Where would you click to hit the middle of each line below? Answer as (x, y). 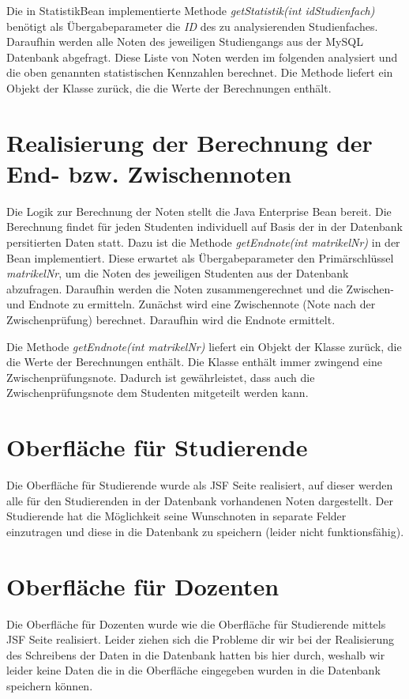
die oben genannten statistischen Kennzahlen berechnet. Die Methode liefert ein (200, 72)
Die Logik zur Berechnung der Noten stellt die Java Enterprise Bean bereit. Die (199, 211)
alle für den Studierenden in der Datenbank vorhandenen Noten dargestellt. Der (200, 500)
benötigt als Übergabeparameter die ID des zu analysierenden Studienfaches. (192, 26)
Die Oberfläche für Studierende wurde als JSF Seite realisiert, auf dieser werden (200, 485)
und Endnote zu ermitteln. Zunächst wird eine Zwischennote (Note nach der (191, 304)
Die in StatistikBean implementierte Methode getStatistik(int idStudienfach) (191, 10)
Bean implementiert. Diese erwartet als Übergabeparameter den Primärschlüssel (200, 257)
